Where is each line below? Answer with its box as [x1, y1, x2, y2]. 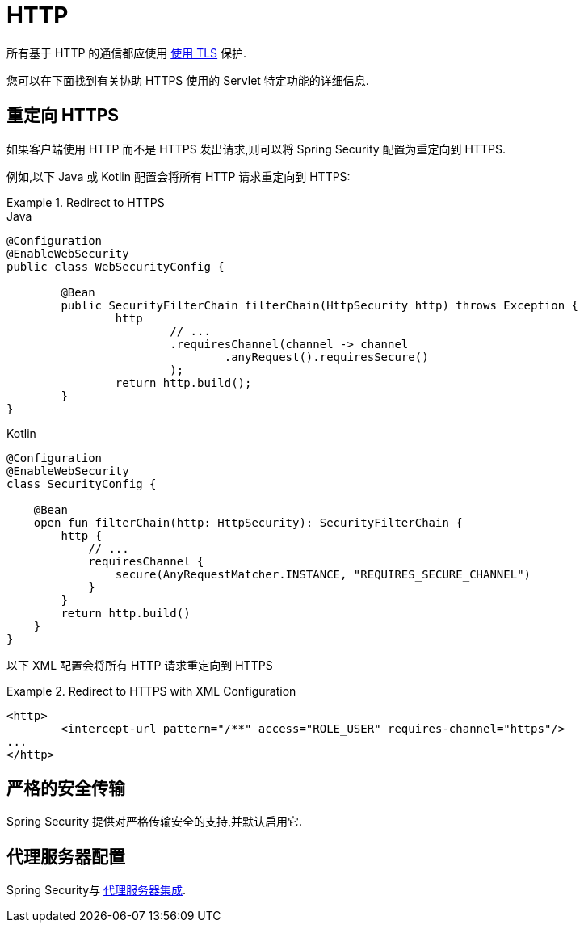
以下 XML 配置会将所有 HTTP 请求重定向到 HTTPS [6, 658, 273, 672]
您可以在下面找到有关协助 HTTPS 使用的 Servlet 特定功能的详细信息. [6, 73, 369, 87]
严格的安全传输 [6, 778, 125, 799]
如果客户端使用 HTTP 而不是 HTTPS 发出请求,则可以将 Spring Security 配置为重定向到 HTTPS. [6, 141, 506, 156]
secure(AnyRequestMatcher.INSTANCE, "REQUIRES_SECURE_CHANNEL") [115, 567, 531, 581]
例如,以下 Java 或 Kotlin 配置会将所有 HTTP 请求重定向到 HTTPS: [6, 169, 351, 183]
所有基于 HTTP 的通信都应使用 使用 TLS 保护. [6, 45, 247, 60]
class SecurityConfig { [6, 477, 157, 490]
